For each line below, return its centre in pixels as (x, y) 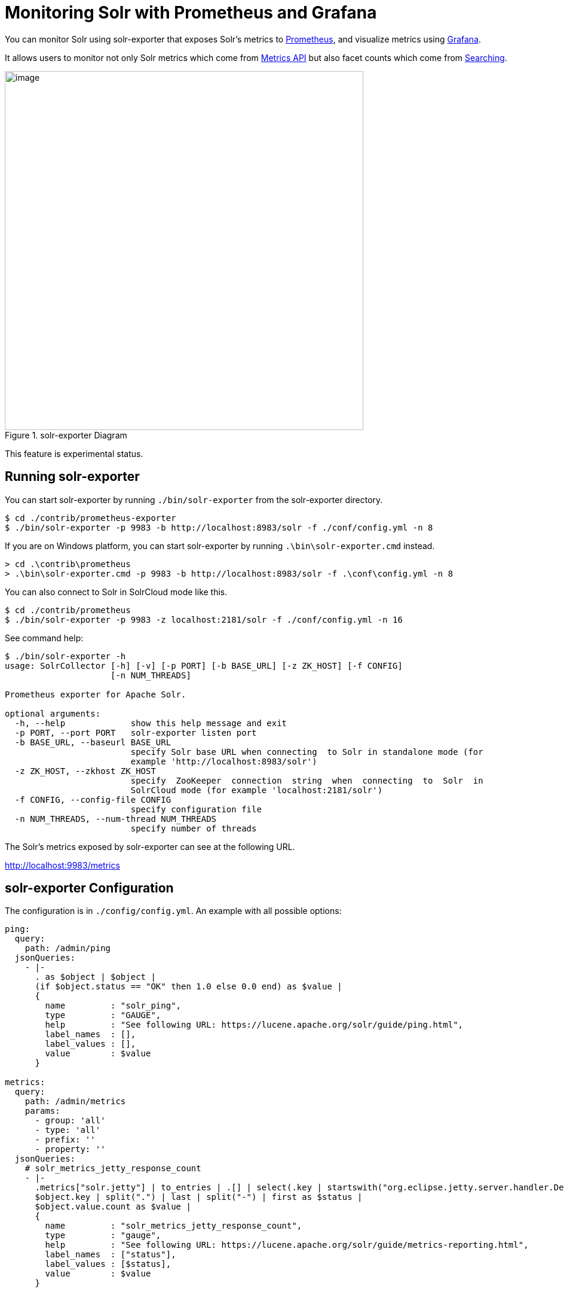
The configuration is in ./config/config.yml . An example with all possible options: (173, 911)
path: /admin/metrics (75, 1102)
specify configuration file (196, 809)
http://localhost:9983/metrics (62, 865)
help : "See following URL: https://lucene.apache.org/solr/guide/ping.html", (254, 1025)
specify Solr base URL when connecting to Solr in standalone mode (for (307, 752)
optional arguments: (53, 713)
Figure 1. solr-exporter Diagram (66, 435)
